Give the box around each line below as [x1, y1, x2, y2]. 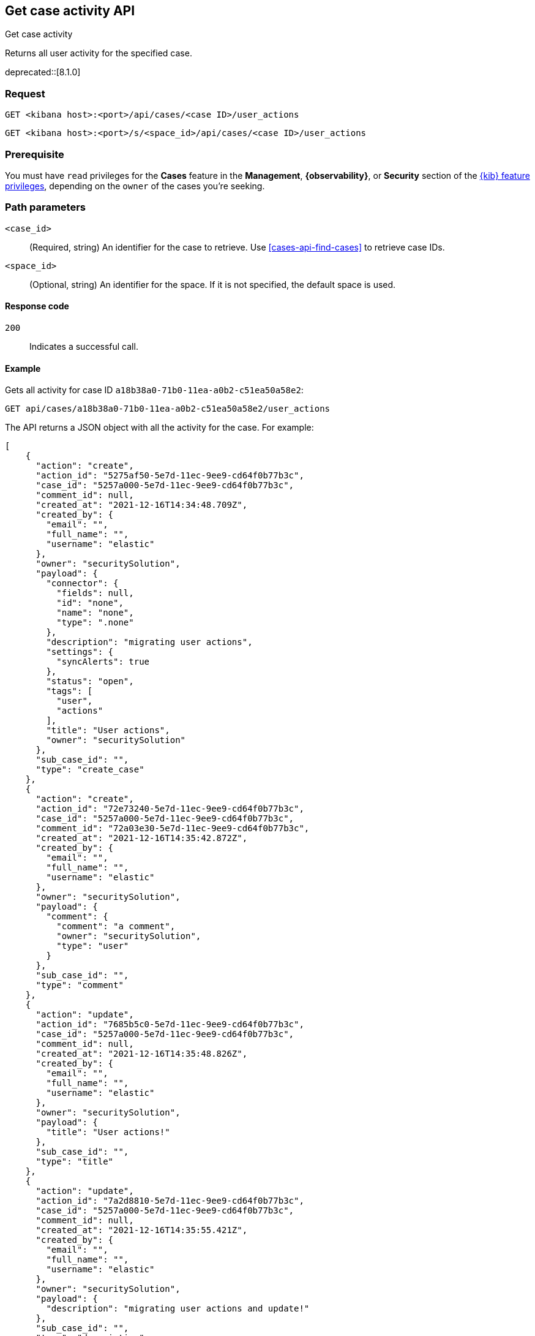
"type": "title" [36, 1157, 114, 1167]
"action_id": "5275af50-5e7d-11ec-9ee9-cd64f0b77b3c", [36, 470, 304, 481]
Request [5, 87, 45, 100]
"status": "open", [46, 676, 134, 687]
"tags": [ [46, 686, 93, 696]
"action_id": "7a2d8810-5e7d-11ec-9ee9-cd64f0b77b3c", [36, 1196, 304, 1206]
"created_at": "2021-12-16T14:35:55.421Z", [36, 1225, 248, 1236]
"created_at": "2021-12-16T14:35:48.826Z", [36, 1049, 248, 1059]
